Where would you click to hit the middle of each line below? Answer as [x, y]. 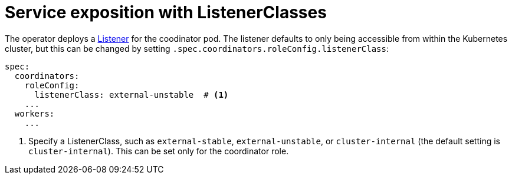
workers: [35, 113]
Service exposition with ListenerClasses [166, 12]
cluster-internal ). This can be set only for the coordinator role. [159, 151]
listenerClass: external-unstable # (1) [132, 95]
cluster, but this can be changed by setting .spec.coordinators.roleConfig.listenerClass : [197, 48]
